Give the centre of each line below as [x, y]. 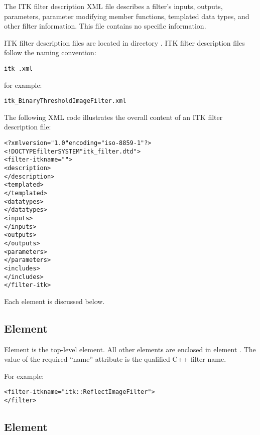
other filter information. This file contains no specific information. [105, 26]
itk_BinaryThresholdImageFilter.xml [65, 101]
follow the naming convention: [50, 52]
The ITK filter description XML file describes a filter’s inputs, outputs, [113, 6]
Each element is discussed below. [54, 301]
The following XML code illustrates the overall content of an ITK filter [113, 117]
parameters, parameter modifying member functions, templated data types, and [127, 16]
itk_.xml [19, 68]
